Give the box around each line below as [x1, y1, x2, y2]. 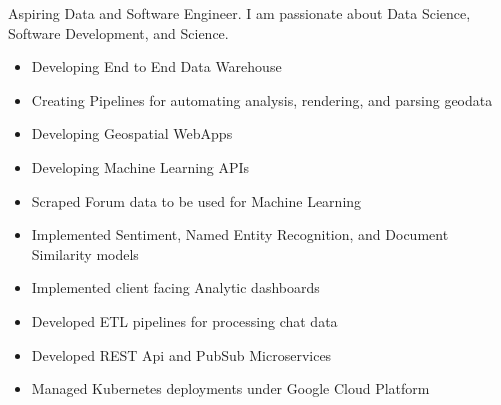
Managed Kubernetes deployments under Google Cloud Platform [31, 378, 430, 399]
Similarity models [31, 243, 139, 264]
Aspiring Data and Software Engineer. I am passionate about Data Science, [8, 3, 471, 23]
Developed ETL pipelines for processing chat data [31, 310, 338, 331]
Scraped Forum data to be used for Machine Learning [31, 190, 362, 211]
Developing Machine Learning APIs [31, 156, 250, 177]
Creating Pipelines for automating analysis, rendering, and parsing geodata [31, 89, 493, 110]
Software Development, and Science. [8, 22, 229, 43]
